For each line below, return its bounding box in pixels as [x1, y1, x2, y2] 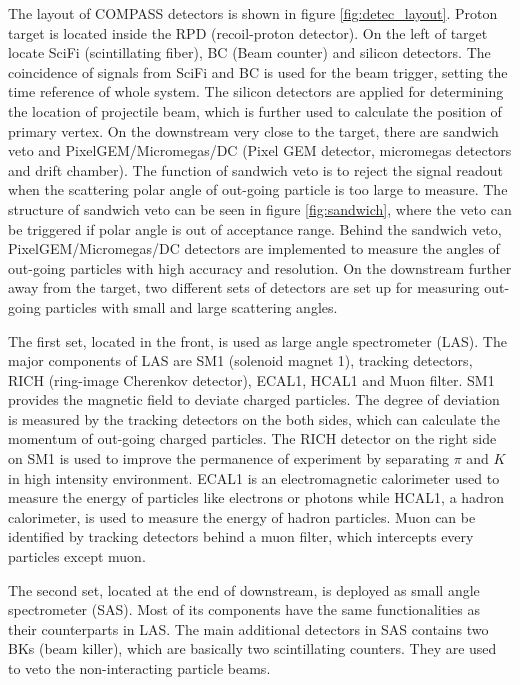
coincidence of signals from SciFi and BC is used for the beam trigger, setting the [8, 61, 508, 82]
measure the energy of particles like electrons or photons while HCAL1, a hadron [8, 487, 505, 508]
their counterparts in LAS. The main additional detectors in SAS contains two [8, 618, 489, 639]
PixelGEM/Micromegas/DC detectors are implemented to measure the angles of [8, 238, 500, 259]
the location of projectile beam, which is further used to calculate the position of [8, 100, 502, 121]
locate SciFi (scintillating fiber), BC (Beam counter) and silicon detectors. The [8, 42, 491, 63]
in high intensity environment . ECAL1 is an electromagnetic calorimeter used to [8, 467, 500, 488]
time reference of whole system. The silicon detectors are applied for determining [8, 81, 504, 102]
